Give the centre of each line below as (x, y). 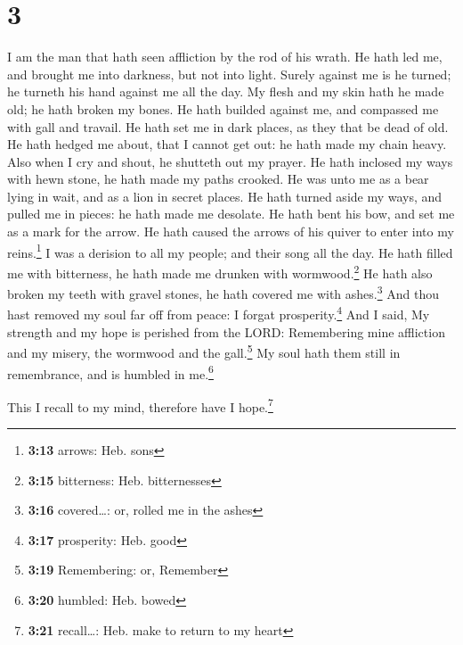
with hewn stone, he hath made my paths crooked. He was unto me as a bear (218, 179)
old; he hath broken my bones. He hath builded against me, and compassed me (223, 108)
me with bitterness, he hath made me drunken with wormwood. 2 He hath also (220, 271)
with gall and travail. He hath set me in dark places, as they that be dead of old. (228, 126)
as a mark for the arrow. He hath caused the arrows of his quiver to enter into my (231, 232)
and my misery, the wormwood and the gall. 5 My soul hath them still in (204, 351)
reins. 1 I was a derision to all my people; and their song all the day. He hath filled (230, 251)
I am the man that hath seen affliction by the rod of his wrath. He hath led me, (225, 57)
